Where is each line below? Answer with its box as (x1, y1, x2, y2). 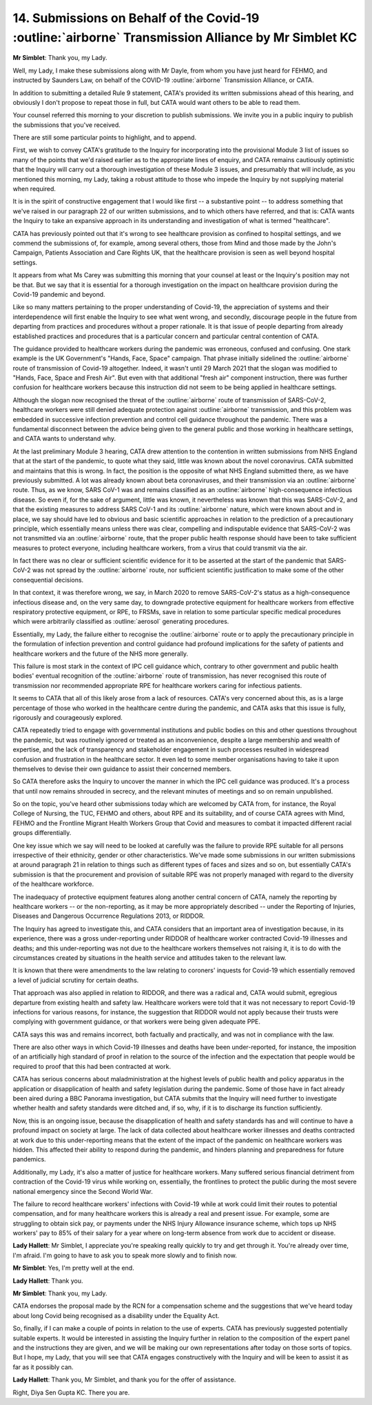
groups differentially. (12, 829, 72, 837)
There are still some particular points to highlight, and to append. (12, 133, 196, 141)
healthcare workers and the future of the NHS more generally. (12, 649, 189, 658)
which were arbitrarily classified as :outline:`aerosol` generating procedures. (12, 618, 229, 626)
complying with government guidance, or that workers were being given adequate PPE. (12, 1018, 261, 1026)
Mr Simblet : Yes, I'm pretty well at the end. (12, 1264, 134, 1273)
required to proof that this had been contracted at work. (12, 1062, 172, 1070)
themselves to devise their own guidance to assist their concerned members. (12, 765, 232, 773)
